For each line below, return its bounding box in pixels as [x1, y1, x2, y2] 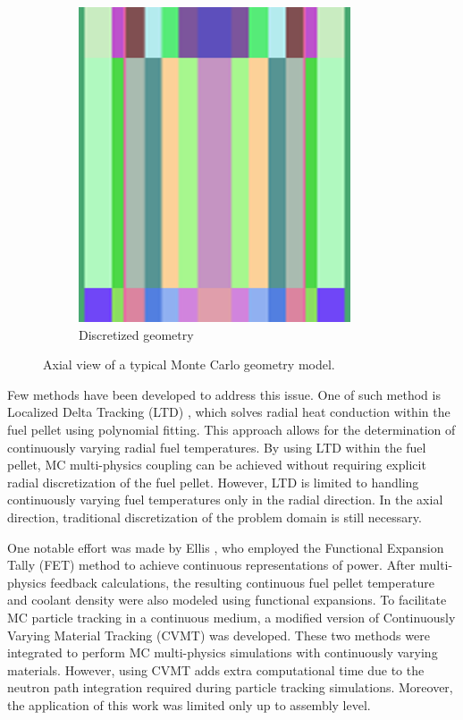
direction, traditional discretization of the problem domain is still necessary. [7, 507, 422, 526]
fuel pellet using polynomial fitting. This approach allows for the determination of [7, 419, 456, 438]
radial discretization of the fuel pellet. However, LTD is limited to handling [7, 472, 419, 491]
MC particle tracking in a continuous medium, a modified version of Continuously [7, 607, 456, 626]
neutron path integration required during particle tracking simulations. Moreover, [7, 678, 453, 697]
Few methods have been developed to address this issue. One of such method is [7, 385, 441, 403]
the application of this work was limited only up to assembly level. [7, 695, 371, 714]
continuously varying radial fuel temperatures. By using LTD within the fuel [7, 437, 426, 456]
